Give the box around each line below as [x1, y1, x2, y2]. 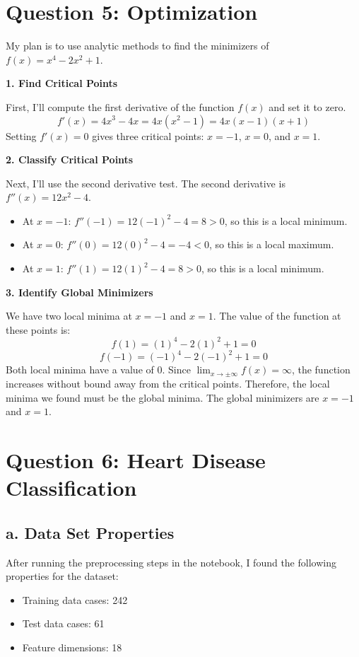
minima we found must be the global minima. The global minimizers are [6, 390, 319, 405]
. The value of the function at [213, 308, 341, 323]
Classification [6, 473, 137, 502]
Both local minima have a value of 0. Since [6, 362, 191, 377]
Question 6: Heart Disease [6, 446, 266, 474]
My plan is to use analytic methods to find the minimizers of [6, 38, 269, 53]
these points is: [6, 322, 71, 337]
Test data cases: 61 [22, 616, 105, 631]
